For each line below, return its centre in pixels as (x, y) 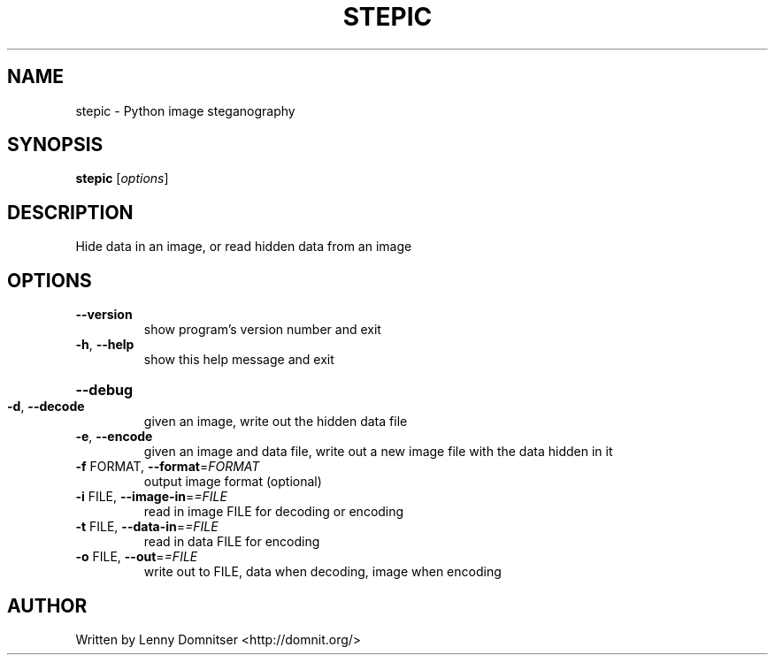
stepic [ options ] (122, 179)
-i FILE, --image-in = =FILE (151, 497)
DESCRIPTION (70, 212)
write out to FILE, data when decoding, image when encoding (322, 572)
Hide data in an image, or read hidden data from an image (244, 247)
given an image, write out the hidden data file (276, 422)
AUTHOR (47, 605)
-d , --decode (46, 407)
